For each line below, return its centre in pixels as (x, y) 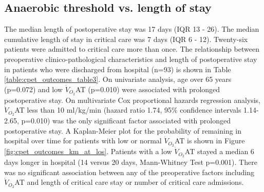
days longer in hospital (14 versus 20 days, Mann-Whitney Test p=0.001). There (131, 162)
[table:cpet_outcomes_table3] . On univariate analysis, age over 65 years (118, 79)
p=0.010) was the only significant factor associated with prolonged (126, 121)
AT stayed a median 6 (219, 151)
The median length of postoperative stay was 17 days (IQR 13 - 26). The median (132, 29)
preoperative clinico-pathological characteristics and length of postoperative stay (131, 59)
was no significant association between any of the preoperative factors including (129, 172)
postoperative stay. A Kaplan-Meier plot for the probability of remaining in (123, 130)
